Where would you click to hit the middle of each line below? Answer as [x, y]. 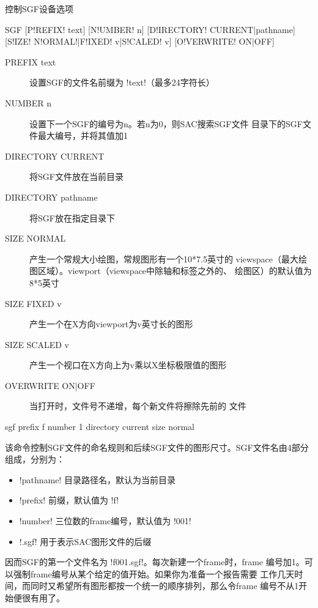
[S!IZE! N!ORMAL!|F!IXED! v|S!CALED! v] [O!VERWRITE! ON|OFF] [140, 41]
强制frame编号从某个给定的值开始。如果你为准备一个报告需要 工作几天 [154, 573]
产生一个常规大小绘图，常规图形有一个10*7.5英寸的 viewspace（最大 [164, 258]
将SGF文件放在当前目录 [76, 176]
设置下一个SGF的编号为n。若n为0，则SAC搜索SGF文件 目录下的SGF [166, 123]
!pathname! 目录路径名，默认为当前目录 [97, 479]
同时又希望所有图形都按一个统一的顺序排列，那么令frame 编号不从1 [165, 586]
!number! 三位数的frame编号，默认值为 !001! [105, 521]
